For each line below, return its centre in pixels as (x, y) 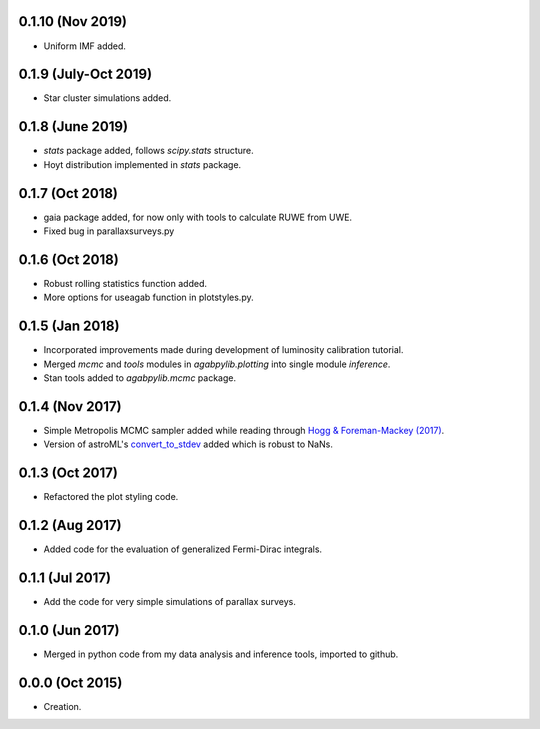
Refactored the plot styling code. (111, 497)
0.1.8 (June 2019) (73, 126)
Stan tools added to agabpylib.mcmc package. (140, 378)
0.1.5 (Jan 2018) (69, 326)
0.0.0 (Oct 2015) (70, 682)
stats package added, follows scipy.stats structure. (148, 151)
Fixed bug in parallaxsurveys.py (109, 231)
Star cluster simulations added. (107, 98)
